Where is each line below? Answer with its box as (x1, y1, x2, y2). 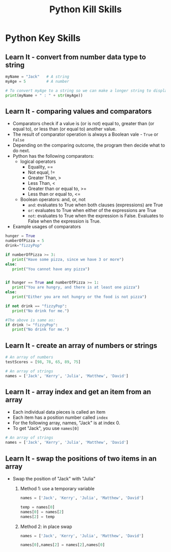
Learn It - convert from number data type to (5, 53, 146, 61)
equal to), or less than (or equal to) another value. (12, 126, 117, 132)
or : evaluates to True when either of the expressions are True (27, 207, 157, 213)
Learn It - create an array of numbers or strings (5, 341, 158, 350)
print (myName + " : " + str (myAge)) (5, 93, 83, 98)
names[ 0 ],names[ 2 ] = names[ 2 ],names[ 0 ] (20, 542, 105, 547)
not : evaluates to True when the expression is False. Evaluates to (27, 213, 164, 219)
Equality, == (27, 164, 53, 170)
